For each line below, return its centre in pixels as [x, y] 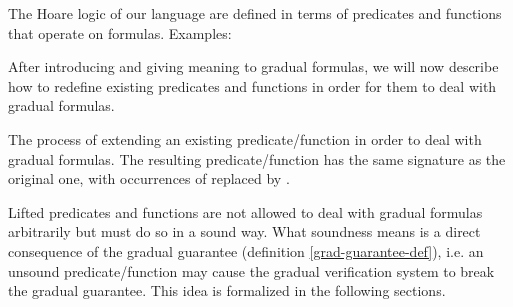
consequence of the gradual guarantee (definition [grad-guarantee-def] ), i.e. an [246, 250]
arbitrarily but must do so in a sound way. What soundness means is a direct [244, 231]
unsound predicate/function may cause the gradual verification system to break [251, 270]
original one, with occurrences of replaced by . [149, 178]
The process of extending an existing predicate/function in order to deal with [245, 138]
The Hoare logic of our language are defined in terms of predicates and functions [255, 13]
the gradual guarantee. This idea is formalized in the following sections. [227, 290]
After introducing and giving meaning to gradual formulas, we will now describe [253, 66]
